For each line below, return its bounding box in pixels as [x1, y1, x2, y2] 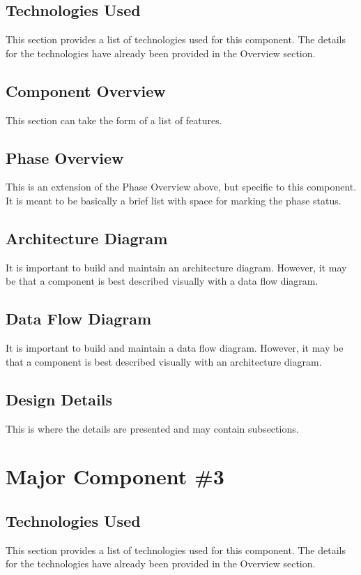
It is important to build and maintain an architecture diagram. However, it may [6, 260, 347, 274]
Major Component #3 [6, 462, 224, 491]
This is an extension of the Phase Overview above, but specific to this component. [6, 179, 357, 194]
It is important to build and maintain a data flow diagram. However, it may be [6, 341, 344, 355]
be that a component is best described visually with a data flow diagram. [6, 274, 318, 288]
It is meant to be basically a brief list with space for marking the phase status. [6, 193, 341, 207]
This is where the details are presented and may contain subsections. [6, 421, 299, 435]
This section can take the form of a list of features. [6, 112, 222, 127]
